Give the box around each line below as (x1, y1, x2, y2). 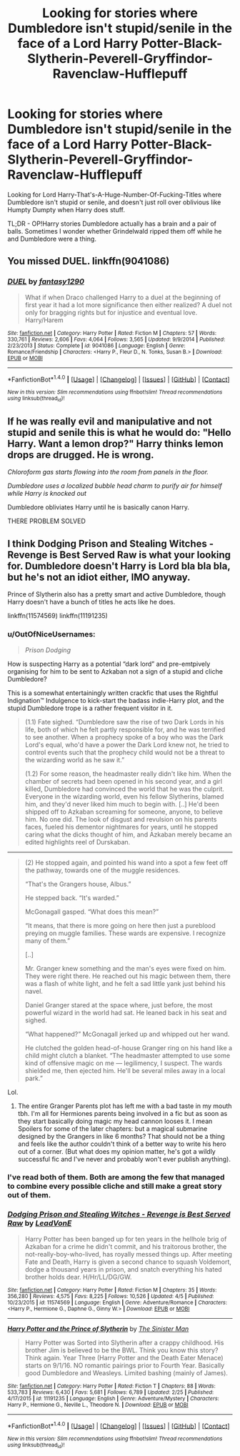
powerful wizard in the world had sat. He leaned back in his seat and (24, 1008, 227, 1017)
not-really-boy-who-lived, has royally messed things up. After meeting (24, 1250, 232, 1258)
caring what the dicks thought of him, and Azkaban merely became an (24, 830, 232, 839)
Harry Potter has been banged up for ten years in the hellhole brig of (24, 1235, 227, 1243)
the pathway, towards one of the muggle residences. (24, 866, 181, 874)
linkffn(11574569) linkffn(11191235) (7, 612, 109, 620)
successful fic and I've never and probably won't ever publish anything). (17, 1155, 231, 1163)
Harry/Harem (24, 316, 64, 324)
